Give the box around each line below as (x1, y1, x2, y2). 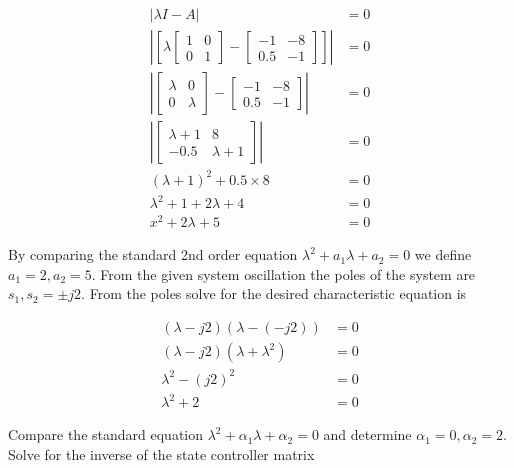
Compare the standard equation (8, 424, 204, 445)
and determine (323, 424, 412, 445)
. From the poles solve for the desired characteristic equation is (81, 283, 467, 304)
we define (414, 244, 472, 265)
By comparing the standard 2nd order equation (8, 244, 298, 265)
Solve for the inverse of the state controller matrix (8, 443, 315, 464)
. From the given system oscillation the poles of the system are (91, 263, 476, 284)
